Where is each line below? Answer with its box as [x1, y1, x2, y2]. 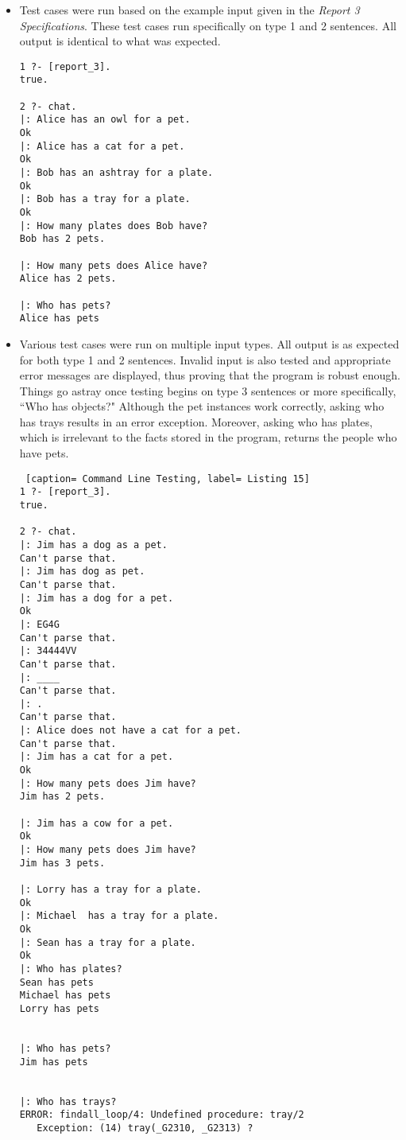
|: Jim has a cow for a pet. [19, 817, 174, 829]
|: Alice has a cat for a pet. [19, 140, 185, 152]
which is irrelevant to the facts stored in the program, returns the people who [19, 429, 397, 445]
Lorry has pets [19, 1002, 100, 1014]
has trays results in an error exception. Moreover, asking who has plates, [19, 413, 373, 430]
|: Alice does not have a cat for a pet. [19, 725, 242, 737]
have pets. [19, 445, 69, 461]
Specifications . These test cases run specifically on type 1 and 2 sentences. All [19, 17, 396, 33]
